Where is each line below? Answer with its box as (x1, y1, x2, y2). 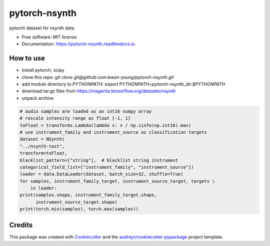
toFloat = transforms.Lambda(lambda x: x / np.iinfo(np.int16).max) (19, 122, 191, 128)
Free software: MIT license (21, 34, 77, 40)
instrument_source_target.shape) (35, 199, 117, 205)
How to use (9, 54, 45, 62)
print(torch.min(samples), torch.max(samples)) (19, 206, 138, 212)
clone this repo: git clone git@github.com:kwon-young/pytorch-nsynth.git (21, 74, 174, 80)
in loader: (30, 185, 57, 191)
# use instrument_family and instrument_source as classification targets (19, 129, 207, 135)
